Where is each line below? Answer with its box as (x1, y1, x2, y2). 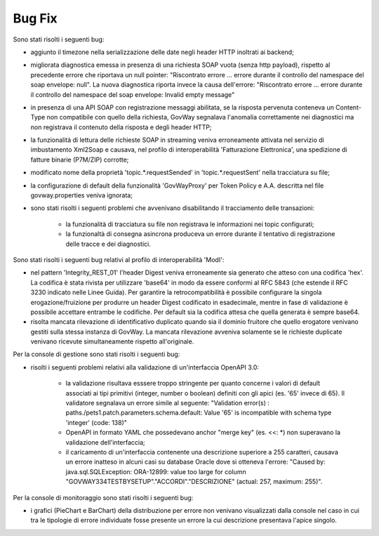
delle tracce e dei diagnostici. (65, 240, 151, 248)
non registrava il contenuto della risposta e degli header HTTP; (30, 123, 212, 131)
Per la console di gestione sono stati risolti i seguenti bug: (13, 350, 180, 358)
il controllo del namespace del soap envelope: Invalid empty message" (30, 90, 235, 98)
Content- (335, 103, 361, 112)
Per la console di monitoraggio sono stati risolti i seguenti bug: (13, 493, 194, 502)
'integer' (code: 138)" (65, 418, 128, 426)
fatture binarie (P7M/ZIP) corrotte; (30, 155, 129, 164)
